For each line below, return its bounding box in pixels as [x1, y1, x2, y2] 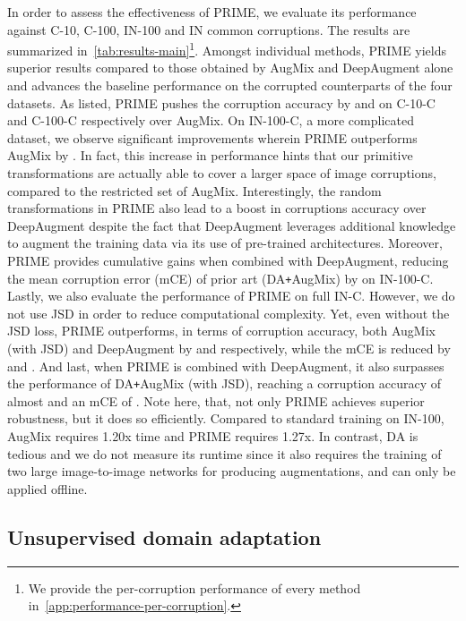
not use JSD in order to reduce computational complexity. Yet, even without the [7, 303, 450, 322]
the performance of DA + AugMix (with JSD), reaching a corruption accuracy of [7, 374, 442, 393]
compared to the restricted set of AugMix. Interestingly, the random [7, 181, 382, 200]
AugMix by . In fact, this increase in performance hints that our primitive [7, 146, 413, 165]
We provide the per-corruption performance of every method [28, 578, 361, 597]
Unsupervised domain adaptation [7, 523, 322, 550]
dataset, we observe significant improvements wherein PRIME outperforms [7, 128, 418, 147]
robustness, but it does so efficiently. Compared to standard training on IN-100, [7, 409, 444, 428]
